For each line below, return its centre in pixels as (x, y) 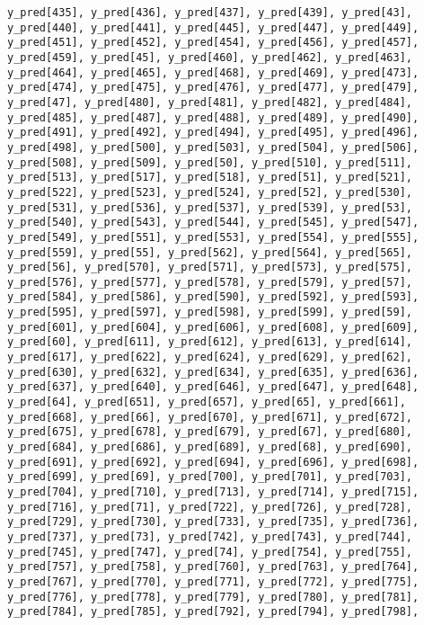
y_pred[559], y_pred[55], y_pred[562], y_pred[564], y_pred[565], (210, 252)
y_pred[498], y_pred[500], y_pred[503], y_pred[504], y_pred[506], (213, 147)
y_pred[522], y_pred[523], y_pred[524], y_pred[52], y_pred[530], (210, 192)
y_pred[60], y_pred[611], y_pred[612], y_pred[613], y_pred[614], (210, 342)
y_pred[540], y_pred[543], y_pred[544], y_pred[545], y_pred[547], (213, 223)
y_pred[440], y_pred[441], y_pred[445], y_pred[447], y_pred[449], (213, 27)
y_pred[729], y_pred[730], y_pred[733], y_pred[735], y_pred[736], (213, 522)
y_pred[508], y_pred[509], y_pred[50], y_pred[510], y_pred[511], (210, 162)
